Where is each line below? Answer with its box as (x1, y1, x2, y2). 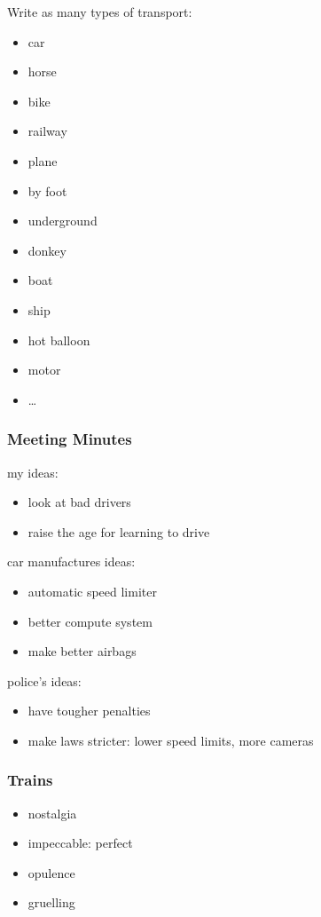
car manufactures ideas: (7, 552, 136, 571)
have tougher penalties (27, 701, 151, 720)
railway (27, 122, 67, 140)
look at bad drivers (27, 493, 131, 511)
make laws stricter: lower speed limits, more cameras (27, 731, 314, 749)
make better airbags (27, 642, 137, 660)
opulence (27, 863, 75, 881)
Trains (7, 769, 53, 791)
